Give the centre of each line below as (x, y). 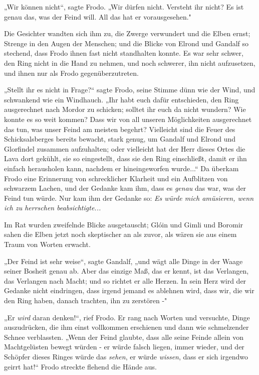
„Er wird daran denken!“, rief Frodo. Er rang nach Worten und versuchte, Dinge (127, 317)
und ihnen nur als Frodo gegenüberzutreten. (71, 73)
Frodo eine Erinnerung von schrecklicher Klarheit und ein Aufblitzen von (116, 178)
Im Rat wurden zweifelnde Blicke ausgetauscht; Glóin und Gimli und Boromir (124, 224)
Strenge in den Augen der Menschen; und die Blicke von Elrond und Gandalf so (126, 43)
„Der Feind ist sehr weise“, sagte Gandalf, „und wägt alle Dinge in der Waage (123, 261)
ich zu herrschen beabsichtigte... (53, 208)
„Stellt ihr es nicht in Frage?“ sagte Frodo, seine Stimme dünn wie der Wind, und (130, 90)
